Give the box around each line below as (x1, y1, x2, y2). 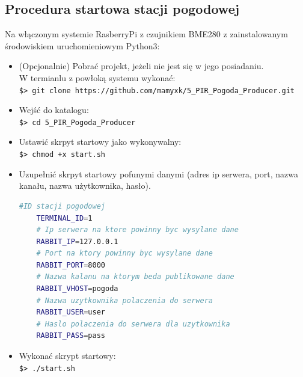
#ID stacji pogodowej (19, 201, 105, 210)
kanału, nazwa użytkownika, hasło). (19, 179, 151, 192)
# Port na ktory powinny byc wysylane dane (36, 249, 213, 258)
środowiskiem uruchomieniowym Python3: (5, 39, 160, 52)
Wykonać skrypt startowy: (19, 349, 116, 362)
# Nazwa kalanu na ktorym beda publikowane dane (36, 272, 234, 281)
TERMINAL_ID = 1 (36, 213, 93, 222)
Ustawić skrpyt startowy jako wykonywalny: (19, 135, 182, 148)
